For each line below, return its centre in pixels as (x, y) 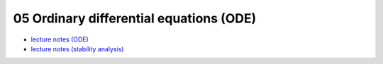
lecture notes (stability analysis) (77, 49)
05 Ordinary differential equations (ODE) (135, 18)
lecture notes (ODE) (60, 39)
